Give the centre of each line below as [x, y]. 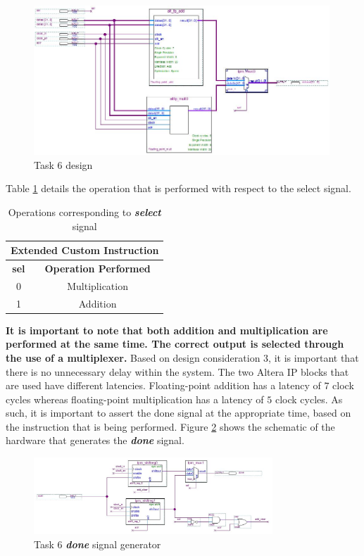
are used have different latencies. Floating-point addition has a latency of [163, 385]
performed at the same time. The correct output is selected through [175, 344]
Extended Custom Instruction [85, 250]
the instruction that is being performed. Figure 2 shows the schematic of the [170, 426]
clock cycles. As [309, 399]
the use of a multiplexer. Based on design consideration [133, 357]
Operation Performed [98, 268]
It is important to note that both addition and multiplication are [167, 330]
